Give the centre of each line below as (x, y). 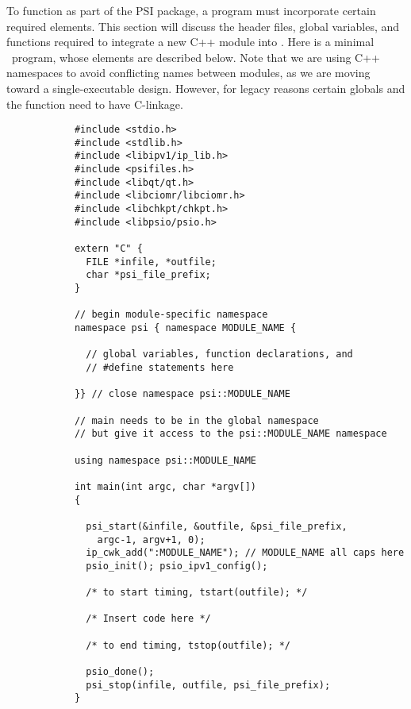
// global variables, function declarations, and (219, 354)
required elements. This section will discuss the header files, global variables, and (203, 26)
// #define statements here (160, 367)
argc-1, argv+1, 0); (151, 539)
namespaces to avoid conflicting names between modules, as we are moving (188, 73)
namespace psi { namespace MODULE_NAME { (185, 328)
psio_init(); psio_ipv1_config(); (177, 566)
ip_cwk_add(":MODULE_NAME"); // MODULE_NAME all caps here (245, 553)
